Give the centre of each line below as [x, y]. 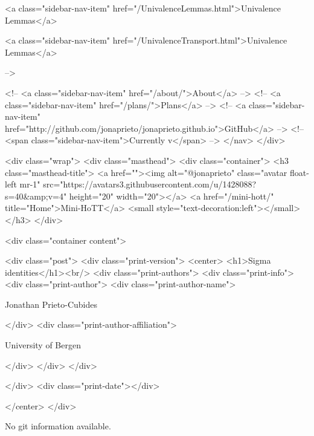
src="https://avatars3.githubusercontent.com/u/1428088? [150, 184]
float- [299, 172]
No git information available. [58, 426]
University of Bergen [43, 345]
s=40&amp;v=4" [36, 196]
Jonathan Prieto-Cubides [51, 304]
